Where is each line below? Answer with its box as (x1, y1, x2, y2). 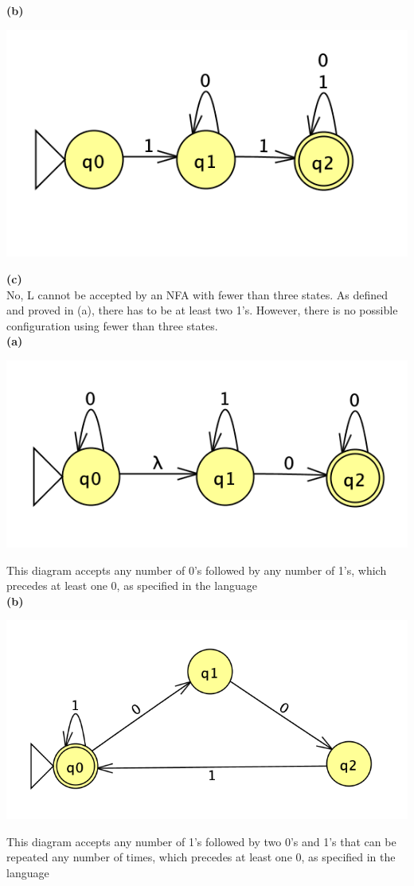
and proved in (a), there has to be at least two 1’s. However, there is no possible (6, 302, 398, 318)
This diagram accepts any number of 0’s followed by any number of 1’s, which (6, 561, 387, 578)
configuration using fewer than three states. (6, 317, 218, 334)
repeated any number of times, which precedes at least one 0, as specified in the (6, 849, 396, 865)
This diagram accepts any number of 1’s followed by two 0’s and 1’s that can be (6, 833, 396, 849)
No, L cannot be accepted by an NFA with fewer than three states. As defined (6, 286, 388, 302)
